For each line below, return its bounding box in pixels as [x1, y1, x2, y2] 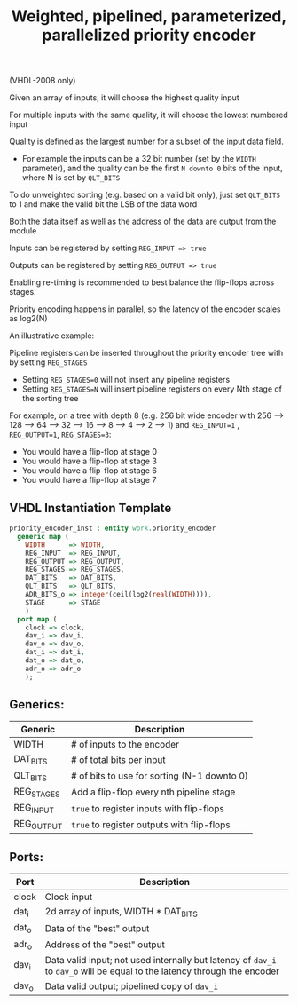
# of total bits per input [70, 754, 166, 766]
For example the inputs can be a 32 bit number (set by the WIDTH [21, 154, 257, 164]
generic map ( [17, 532, 69, 541]
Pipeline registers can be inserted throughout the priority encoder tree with [9, 348, 284, 359]
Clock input [44, 890, 93, 903]
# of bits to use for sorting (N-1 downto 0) [70, 770, 248, 782]
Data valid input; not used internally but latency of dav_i [44, 954, 277, 966]
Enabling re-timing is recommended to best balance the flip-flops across [9, 277, 275, 288]
